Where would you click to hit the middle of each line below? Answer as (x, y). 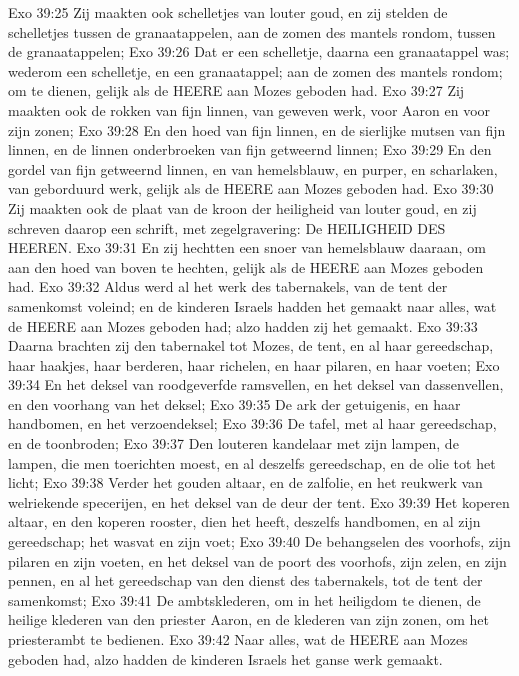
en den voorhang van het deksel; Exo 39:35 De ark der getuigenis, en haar (234, 403)
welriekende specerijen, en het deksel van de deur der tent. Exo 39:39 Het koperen (259, 501)
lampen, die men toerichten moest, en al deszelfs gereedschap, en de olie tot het (252, 462)
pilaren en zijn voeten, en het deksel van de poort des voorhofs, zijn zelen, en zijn (257, 560)
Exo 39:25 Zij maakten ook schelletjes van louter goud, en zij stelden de (228, 12)
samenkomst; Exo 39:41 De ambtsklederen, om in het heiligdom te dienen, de (244, 599)
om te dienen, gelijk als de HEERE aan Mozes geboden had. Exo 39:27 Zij (236, 90)
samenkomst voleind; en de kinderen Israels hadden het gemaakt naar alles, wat (252, 305)
